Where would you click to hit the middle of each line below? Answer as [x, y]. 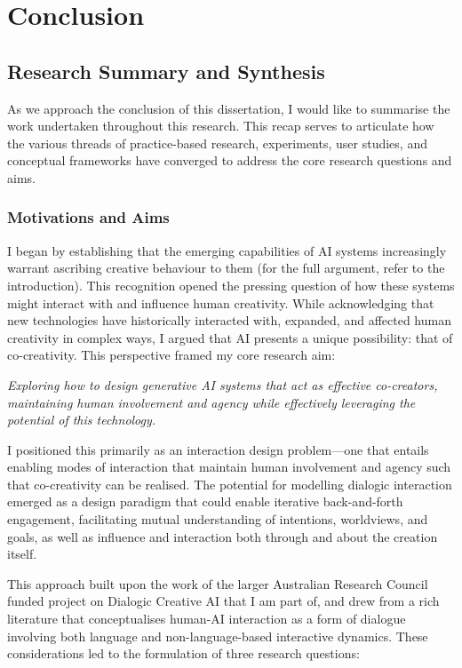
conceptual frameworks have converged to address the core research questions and [230, 160]
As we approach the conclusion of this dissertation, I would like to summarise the [229, 108]
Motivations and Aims [88, 217]
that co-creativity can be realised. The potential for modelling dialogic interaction [230, 484]
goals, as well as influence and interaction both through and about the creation [223, 536]
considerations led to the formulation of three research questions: [183, 653]
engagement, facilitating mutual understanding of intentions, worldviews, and [218, 519]
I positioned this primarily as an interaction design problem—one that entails [218, 449]
